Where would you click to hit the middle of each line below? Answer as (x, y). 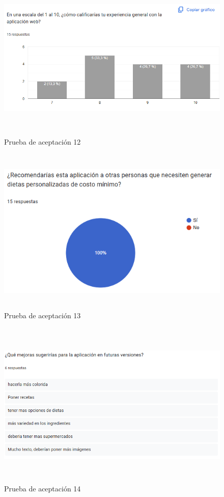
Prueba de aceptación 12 (43, 141)
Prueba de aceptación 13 (43, 315)
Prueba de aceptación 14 (43, 489)
